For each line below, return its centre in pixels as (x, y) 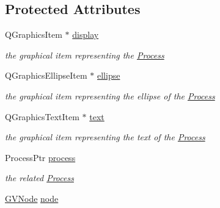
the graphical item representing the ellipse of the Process (110, 95)
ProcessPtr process (40, 157)
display (86, 34)
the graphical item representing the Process (85, 55)
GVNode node (32, 198)
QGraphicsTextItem (42, 116)
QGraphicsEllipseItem (46, 75)
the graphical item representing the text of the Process (105, 137)
